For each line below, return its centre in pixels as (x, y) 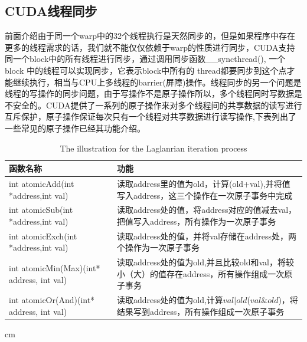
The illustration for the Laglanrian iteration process (153, 148)
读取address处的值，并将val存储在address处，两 (207, 236)
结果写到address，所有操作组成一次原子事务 (200, 311)
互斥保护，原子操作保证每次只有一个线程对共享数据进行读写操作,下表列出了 (151, 116)
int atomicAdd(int (42, 183)
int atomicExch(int (43, 236)
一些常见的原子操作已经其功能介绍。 (75, 128)
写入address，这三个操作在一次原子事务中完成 (205, 195)
